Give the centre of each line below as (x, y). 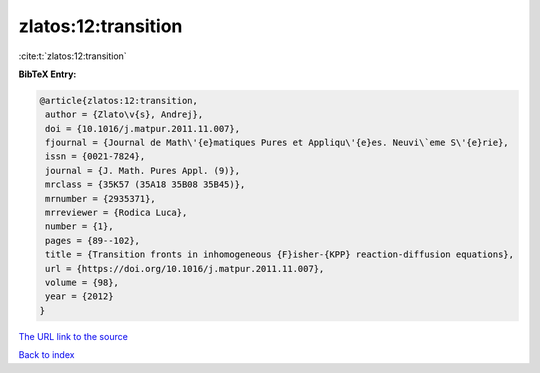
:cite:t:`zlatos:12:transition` (72, 56)
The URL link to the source (73, 336)
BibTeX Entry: (47, 74)
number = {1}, (79, 226)
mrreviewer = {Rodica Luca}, (116, 213)
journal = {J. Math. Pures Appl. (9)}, (142, 170)
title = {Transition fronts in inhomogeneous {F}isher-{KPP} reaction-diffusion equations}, (280, 254)
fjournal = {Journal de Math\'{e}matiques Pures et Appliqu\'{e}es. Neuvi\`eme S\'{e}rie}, (277, 143)
